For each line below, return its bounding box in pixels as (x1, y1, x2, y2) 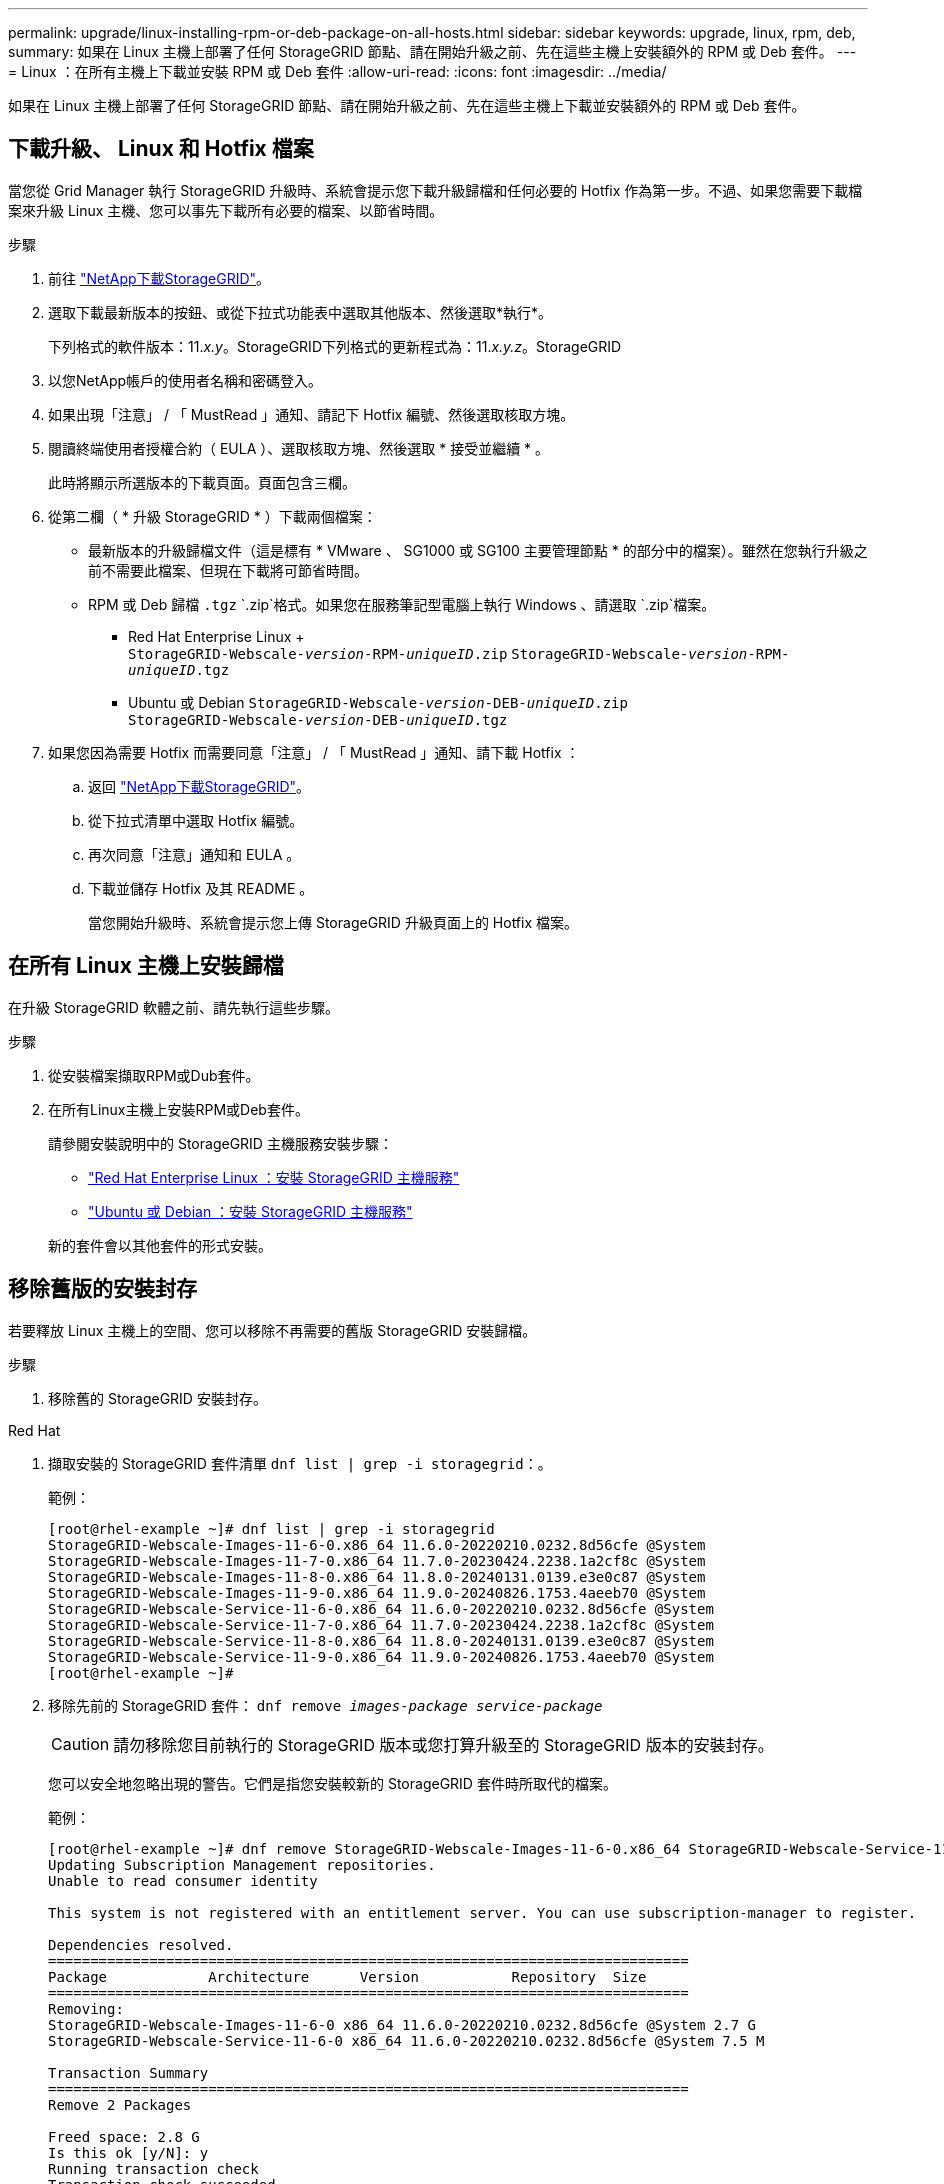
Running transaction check (48, 2160, 259, 2177)
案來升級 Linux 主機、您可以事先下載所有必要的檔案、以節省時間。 (8, 201, 444, 219)
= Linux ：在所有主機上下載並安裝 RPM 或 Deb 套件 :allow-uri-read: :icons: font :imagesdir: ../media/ (8, 63, 667, 80)
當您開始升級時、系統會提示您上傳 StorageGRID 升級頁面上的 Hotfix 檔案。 (88, 913, 579, 931)
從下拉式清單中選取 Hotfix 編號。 (88, 811, 304, 829)
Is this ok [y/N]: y (48, 2144, 209, 2161)
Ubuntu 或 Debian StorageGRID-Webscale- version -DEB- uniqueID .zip (128, 693, 628, 711)
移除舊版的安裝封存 (8, 1276, 197, 1302)
